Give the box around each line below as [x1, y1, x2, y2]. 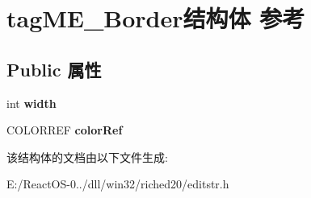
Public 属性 [6, 56, 102, 81]
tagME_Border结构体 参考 [6, 2, 305, 35]
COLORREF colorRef [6, 122, 123, 138]
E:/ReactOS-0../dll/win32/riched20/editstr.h [6, 175, 229, 192]
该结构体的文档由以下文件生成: [6, 148, 168, 165]
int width [6, 94, 57, 111]
